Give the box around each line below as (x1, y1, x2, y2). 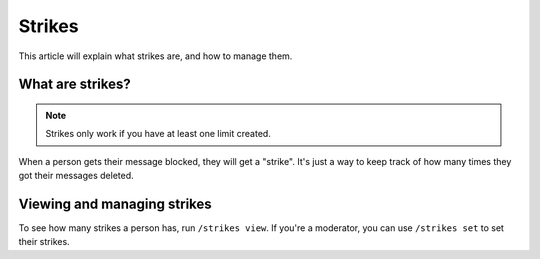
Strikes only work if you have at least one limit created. (45, 128, 272, 140)
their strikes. (18, 236, 70, 248)
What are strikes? (18, 76, 131, 93)
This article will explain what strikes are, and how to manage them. (18, 50, 293, 62)
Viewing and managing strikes (18, 195, 212, 212)
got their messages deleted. (18, 170, 134, 182)
